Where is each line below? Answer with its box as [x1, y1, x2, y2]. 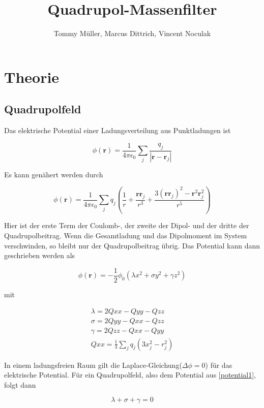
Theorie [4, 66, 60, 87]
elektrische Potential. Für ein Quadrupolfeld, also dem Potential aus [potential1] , [4, 369, 256, 380]
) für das [205, 359, 232, 370]
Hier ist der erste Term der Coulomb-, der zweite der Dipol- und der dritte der [4, 220, 249, 231]
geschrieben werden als [4, 250, 75, 261]
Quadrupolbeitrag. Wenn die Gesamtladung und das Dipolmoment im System [4, 230, 247, 241]
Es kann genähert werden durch [4, 169, 103, 179]
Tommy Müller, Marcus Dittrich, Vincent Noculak [53, 28, 211, 39]
